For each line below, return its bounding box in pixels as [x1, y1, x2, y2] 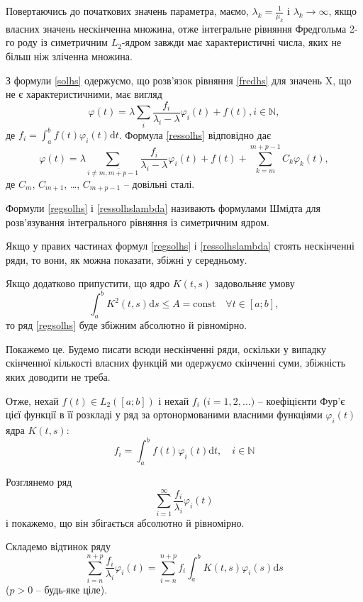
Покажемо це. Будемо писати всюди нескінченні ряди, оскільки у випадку [6, 341, 326, 356]
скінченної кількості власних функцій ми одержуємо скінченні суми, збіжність [6, 355, 346, 370]
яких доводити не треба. [6, 369, 111, 384]
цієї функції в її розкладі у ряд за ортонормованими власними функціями [6, 407, 323, 422]
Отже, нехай [6, 393, 59, 408]
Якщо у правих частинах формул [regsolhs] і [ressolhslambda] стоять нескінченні [6, 238, 354, 253]
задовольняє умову [214, 276, 295, 291]
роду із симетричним [18, 35, 108, 50]
